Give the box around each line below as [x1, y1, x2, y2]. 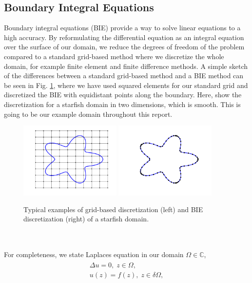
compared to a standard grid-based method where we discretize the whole [4, 51, 224, 61]
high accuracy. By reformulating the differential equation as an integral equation [4, 32, 244, 42]
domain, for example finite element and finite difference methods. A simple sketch [4, 61, 248, 71]
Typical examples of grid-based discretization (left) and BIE [23, 204, 203, 214]
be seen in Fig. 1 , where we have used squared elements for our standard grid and [4, 80, 248, 90]
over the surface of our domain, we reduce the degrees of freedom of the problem [4, 42, 245, 52]
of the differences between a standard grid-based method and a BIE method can [4, 70, 244, 81]
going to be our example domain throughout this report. [4, 109, 173, 119]
